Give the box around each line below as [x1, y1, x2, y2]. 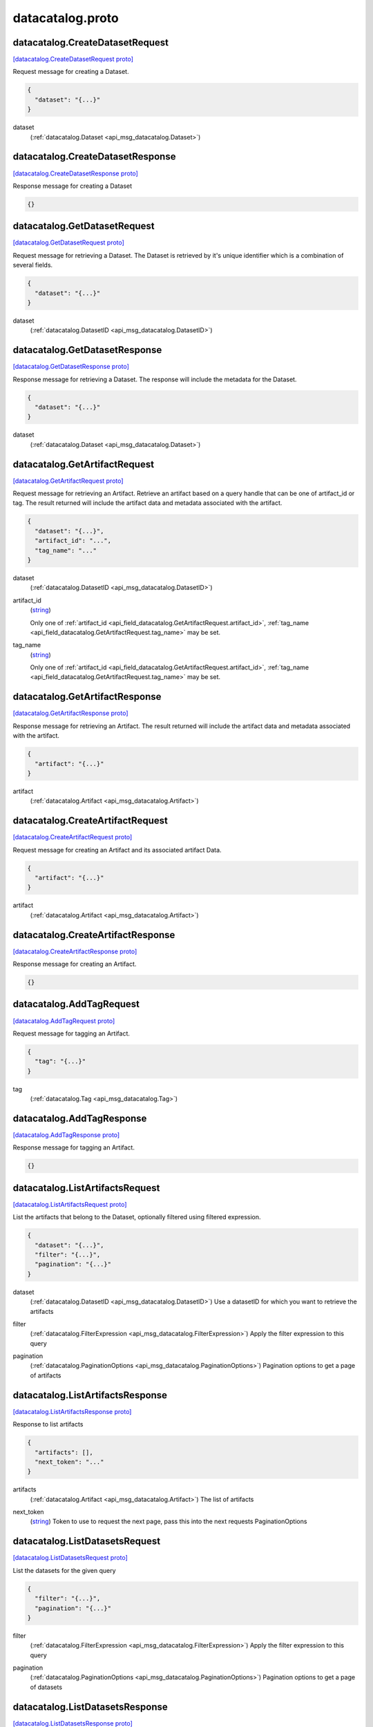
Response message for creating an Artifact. [12, 960, 137, 969]
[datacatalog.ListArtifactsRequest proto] [12, 1200, 127, 1208]
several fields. [12, 261, 53, 269]
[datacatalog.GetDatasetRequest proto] [12, 238, 124, 247]
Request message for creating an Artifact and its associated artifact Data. [12, 846, 222, 854]
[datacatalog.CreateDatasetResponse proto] [12, 169, 138, 178]
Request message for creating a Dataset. [12, 68, 129, 76]
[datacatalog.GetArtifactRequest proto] [12, 477, 124, 485]
